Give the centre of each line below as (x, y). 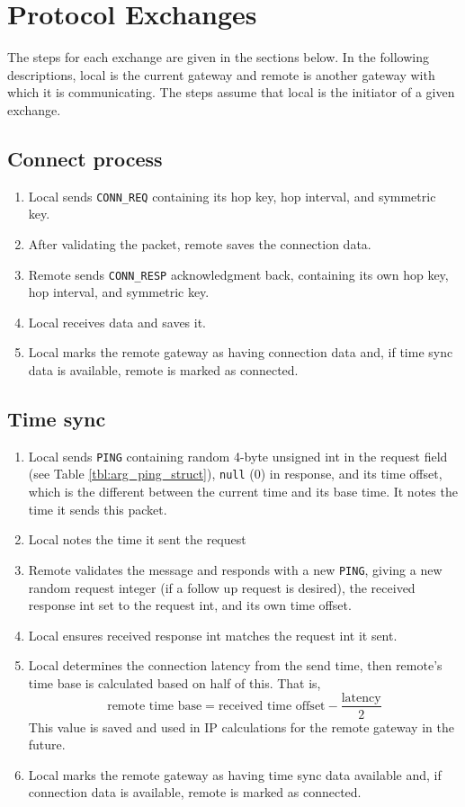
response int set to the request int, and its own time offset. (190, 605)
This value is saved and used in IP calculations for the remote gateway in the (241, 726)
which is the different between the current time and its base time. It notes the (243, 492)
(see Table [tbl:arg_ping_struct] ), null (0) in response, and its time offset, (235, 474)
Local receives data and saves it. (117, 322)
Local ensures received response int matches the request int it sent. (213, 635)
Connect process (85, 158)
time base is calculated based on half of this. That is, (174, 682)
